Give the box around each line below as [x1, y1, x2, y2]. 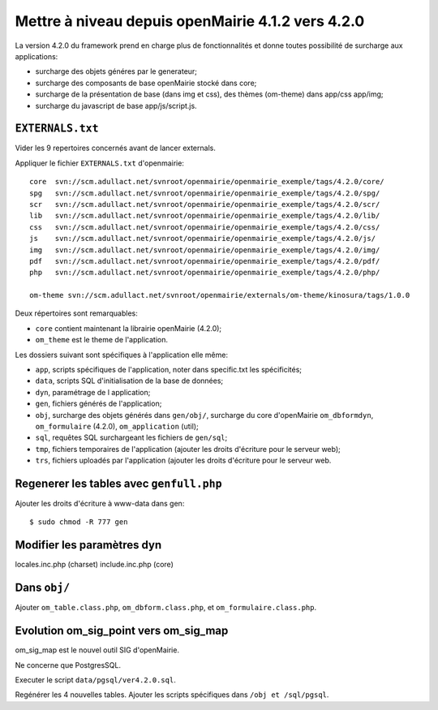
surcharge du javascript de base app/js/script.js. [35, 101, 198, 110]
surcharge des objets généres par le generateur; [35, 67, 198, 76]
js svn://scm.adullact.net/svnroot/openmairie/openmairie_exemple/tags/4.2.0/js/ [29, 234, 376, 243]
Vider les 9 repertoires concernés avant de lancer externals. [15, 143, 217, 153]
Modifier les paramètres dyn [15, 538, 162, 552]
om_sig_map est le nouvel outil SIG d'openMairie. [15, 645, 180, 655]
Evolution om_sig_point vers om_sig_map [15, 624, 229, 638]
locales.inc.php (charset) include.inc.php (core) [15, 560, 174, 570]
